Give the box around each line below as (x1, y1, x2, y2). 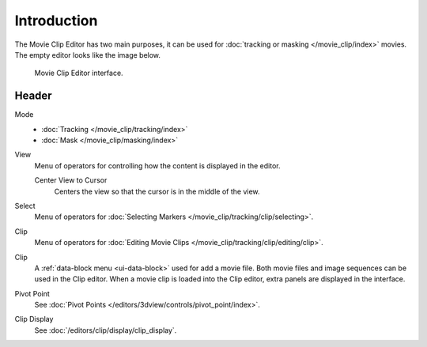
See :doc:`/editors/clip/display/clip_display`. (34, 325, 177, 335)
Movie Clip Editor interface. (34, 68, 123, 78)
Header (14, 89, 52, 103)
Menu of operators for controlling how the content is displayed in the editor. (34, 160, 281, 170)
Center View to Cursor (34, 175, 108, 185)
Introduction (14, 12, 98, 29)
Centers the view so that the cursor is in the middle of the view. (54, 187, 260, 196)
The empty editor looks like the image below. (14, 50, 161, 59)
